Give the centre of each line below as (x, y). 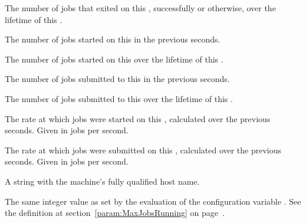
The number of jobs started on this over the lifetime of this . (114, 59)
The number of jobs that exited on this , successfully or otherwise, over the (140, 8)
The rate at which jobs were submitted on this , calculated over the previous (143, 150)
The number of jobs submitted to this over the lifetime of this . (119, 98)
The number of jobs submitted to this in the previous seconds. (117, 79)
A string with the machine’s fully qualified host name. (102, 181)
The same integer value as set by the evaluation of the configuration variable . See (153, 201)
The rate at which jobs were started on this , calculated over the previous (138, 118)
